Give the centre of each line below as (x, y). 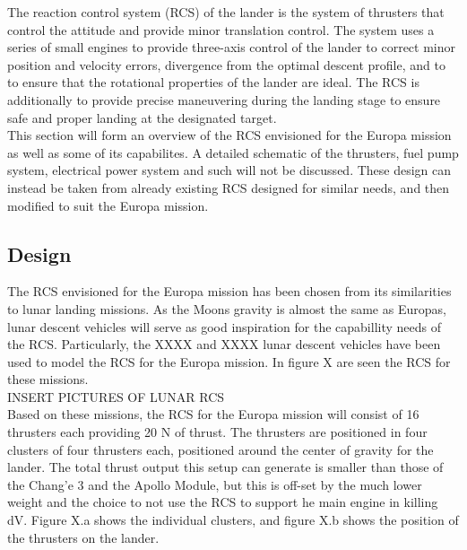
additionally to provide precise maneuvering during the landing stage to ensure (224, 99)
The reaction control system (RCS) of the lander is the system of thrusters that (226, 12)
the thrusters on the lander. (83, 537)
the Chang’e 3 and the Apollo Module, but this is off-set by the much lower (215, 484)
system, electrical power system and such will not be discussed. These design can (229, 170)
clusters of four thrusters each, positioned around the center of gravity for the (221, 449)
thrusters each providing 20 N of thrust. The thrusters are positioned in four (217, 432)
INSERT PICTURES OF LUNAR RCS (116, 396)
